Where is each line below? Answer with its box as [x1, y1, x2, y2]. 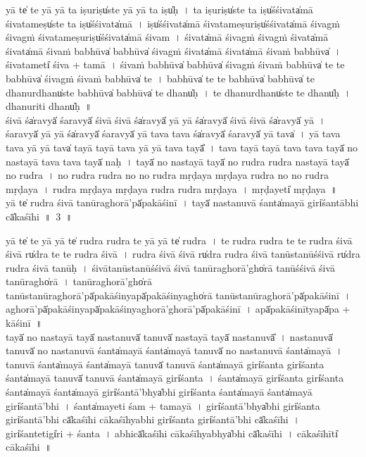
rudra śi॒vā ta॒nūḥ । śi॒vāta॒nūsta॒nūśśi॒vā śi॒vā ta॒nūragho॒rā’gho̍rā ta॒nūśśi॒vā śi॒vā [6, 260, 336, 275]
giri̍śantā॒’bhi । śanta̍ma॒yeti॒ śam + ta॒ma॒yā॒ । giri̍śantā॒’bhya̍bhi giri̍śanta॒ [6, 398, 320, 413]
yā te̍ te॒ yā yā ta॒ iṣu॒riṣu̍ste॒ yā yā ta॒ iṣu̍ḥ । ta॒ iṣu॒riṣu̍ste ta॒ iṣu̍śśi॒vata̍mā [6, 2, 313, 16]
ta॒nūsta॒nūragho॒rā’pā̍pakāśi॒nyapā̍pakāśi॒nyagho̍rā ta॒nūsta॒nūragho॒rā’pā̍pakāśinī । [6, 287, 351, 302]
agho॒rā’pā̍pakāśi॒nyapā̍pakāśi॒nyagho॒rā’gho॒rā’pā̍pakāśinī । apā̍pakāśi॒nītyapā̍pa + [6, 301, 351, 316]
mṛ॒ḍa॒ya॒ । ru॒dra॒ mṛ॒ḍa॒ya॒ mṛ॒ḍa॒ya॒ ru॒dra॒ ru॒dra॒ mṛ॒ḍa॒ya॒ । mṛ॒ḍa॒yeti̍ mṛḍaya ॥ [6, 181, 337, 196]
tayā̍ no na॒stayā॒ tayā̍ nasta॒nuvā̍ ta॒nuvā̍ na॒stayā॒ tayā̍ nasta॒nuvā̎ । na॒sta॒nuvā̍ [6, 329, 333, 344]
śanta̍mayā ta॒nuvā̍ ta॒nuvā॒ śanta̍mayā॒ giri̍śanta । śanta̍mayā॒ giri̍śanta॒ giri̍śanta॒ [6, 370, 344, 385]
